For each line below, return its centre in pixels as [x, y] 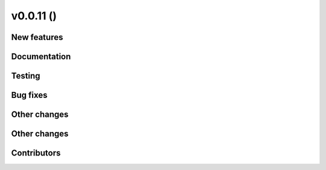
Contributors [36, 153]
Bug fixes [29, 95]
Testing [26, 76]
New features [37, 37]
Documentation [41, 57]
